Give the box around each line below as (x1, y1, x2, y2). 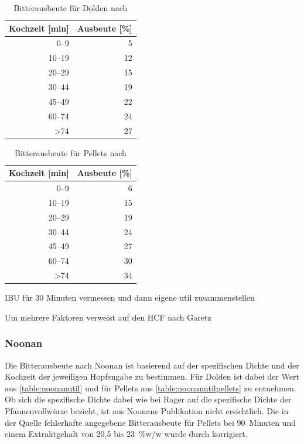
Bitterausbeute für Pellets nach (15, 146, 127, 159)
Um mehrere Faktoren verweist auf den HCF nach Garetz (5, 311, 211, 323)
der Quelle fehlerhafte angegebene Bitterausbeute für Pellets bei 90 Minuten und (5, 416, 296, 428)
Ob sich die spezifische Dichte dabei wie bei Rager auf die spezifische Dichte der (5, 393, 292, 405)
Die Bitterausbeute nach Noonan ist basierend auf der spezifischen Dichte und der (5, 359, 299, 371)
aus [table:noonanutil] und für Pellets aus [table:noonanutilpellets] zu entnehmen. (5, 381, 296, 394)
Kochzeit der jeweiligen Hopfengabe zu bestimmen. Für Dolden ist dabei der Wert (5, 370, 299, 383)
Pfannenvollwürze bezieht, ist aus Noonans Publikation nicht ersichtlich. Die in (5, 404, 289, 417)
